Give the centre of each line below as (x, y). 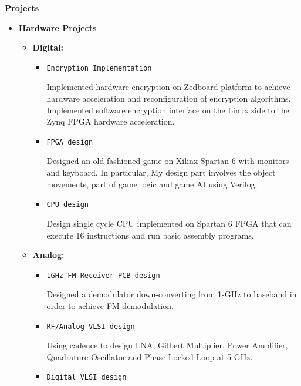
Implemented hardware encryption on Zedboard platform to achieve (168, 87)
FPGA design (70, 142)
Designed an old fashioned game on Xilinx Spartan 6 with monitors (168, 161)
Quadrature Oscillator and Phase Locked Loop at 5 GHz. (150, 356)
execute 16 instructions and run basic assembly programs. (150, 235)
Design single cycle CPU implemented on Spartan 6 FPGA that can (169, 223)
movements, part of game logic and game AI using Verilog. (152, 184)
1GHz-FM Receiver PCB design (103, 275)
